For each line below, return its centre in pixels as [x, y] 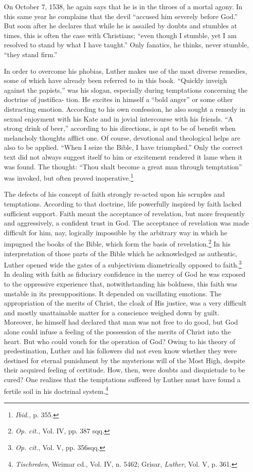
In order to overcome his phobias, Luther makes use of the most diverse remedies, [126, 71]
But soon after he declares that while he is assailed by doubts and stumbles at [121, 26]
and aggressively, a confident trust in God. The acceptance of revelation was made [126, 223]
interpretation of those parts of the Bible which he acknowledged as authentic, [121, 253]
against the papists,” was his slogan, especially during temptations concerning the [126, 90]
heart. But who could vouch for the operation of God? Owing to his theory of [120, 341]
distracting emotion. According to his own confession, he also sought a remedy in [125, 109]
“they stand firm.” [31, 54]
